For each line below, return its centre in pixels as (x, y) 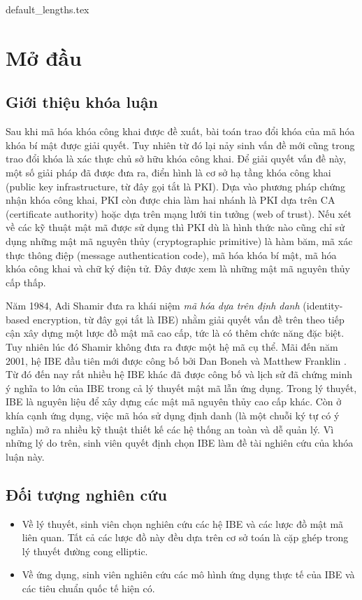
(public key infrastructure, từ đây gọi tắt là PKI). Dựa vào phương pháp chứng (175, 186)
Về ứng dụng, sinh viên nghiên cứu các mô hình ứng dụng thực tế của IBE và (188, 574)
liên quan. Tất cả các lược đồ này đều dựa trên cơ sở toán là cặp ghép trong (185, 537)
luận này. (25, 456)
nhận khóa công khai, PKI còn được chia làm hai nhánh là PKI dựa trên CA (171, 200)
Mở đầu (44, 57)
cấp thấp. (26, 282)
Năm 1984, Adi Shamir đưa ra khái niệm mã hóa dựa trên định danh (153, 306)
